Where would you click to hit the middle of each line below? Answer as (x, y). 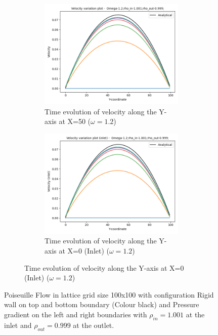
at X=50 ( (75, 121)
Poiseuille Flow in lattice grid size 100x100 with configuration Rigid (109, 294)
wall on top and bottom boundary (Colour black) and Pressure (102, 304)
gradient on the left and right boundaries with (76, 314)
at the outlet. (94, 325)
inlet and (18, 325)
